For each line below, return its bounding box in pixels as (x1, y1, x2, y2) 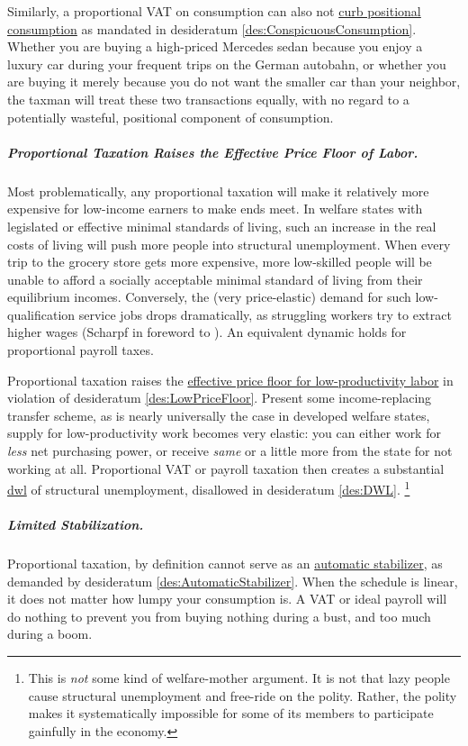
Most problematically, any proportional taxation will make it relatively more (7, 181, 429, 200)
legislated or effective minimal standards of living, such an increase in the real (7, 216, 436, 235)
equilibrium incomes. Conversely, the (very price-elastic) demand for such (7, 287, 411, 306)
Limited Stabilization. (7, 515, 144, 534)
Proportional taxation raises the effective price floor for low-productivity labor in (7, 370, 454, 389)
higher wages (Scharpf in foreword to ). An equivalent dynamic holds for (7, 323, 407, 341)
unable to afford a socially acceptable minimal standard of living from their (7, 269, 423, 288)
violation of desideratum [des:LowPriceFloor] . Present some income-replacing (7, 388, 432, 407)
